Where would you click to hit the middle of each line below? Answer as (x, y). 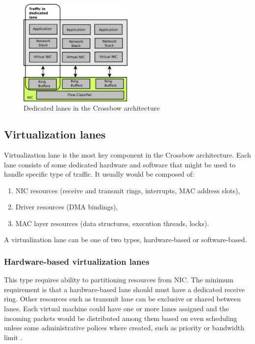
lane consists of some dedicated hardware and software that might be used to (120, 164)
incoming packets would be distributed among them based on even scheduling (121, 318)
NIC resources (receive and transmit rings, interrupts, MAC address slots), (128, 190)
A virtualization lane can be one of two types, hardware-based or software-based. (126, 240)
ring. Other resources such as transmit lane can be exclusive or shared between (122, 299)
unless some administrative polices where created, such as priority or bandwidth (124, 328)
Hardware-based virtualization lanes (77, 261)
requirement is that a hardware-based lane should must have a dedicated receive (124, 289)
